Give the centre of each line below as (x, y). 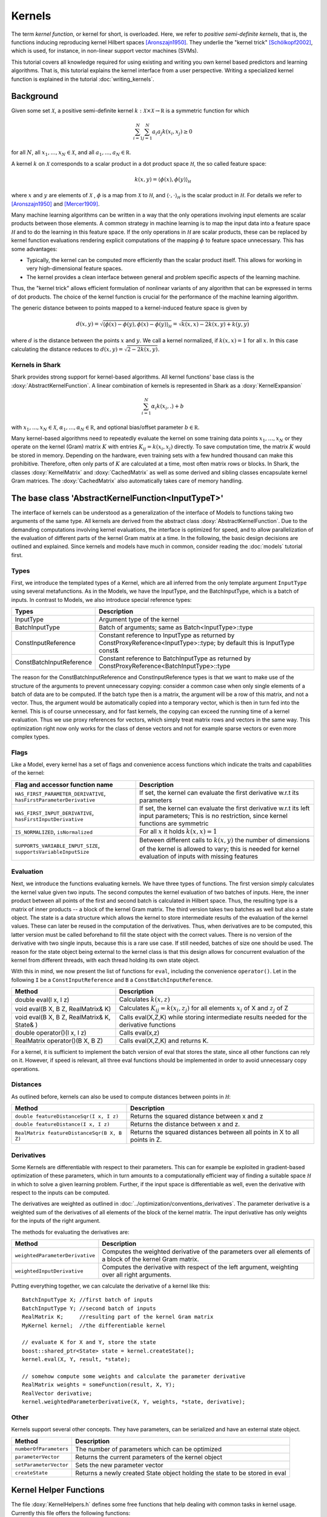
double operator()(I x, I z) (51, 1033)
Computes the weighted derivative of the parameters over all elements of (206, 1252)
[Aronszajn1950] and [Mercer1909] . (55, 204)
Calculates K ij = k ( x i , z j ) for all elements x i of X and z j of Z (204, 1009)
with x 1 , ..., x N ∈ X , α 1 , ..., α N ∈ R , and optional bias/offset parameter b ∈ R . (105, 428)
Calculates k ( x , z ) (145, 999)
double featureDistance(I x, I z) (62, 1124)
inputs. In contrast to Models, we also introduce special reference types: (101, 600)
